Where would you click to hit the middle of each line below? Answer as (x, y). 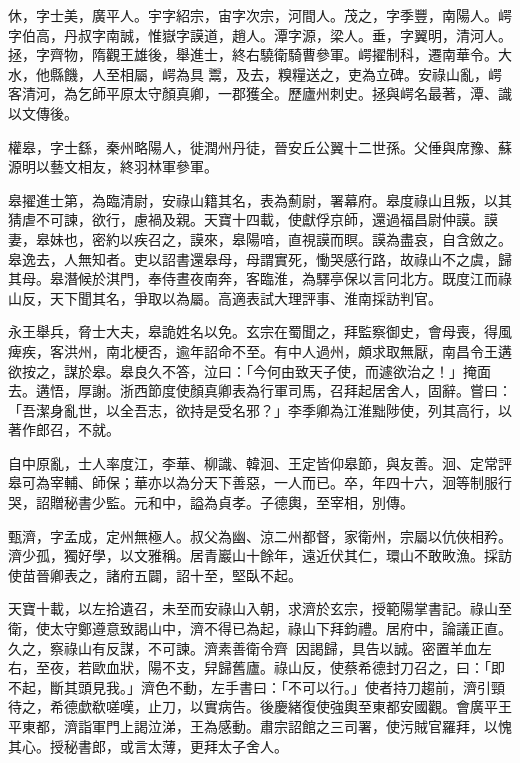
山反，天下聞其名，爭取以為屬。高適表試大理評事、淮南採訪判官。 (225, 297)
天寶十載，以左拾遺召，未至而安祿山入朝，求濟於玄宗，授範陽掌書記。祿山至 (260, 608)
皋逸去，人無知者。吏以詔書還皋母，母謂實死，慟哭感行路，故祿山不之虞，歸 (260, 258)
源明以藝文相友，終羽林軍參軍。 (113, 166)
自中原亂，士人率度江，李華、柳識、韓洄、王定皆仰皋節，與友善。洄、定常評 (260, 462)
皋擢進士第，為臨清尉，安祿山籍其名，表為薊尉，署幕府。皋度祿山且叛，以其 (260, 199)
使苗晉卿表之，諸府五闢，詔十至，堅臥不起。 (155, 574)
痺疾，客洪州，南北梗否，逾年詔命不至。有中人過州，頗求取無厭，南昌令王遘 (260, 350)
